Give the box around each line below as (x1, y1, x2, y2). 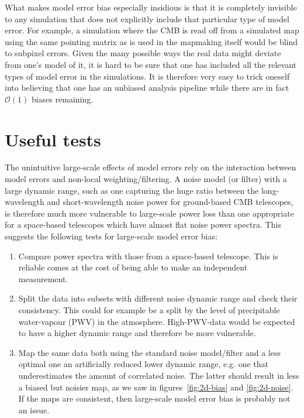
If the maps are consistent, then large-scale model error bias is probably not (18, 392, 291, 405)
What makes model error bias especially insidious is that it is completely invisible (5, 1, 297, 13)
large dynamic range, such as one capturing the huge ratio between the (5, 184, 259, 196)
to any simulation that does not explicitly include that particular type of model (5, 12, 289, 25)
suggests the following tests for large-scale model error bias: (5, 230, 217, 242)
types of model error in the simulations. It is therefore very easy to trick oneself (5, 70, 290, 82)
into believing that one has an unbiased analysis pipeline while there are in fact (5, 81, 289, 94)
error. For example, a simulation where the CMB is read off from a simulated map (5, 24, 299, 36)
